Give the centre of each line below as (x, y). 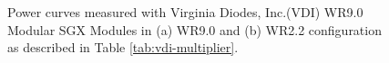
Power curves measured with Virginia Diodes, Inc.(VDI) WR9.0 (185, 12)
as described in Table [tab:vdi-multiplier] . (123, 47)
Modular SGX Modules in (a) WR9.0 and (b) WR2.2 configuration (194, 29)
